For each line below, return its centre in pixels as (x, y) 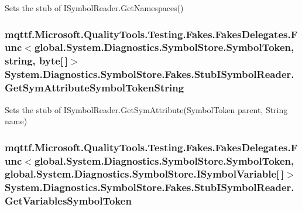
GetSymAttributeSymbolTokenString (95, 88)
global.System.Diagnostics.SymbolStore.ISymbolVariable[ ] (145, 174)
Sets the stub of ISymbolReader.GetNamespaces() (94, 8)
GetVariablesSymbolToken (68, 201)
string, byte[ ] (37, 61)
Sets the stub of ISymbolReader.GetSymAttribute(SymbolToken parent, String (146, 109)
